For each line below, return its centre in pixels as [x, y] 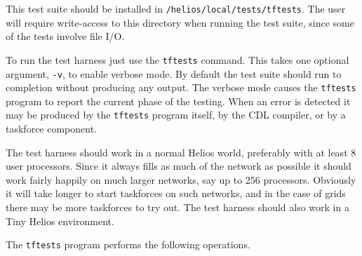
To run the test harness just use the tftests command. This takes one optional [177, 59]
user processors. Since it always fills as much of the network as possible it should [179, 166]
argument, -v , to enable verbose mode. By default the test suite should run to [174, 73]
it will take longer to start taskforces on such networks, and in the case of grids [176, 193]
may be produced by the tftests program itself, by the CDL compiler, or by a [176, 115]
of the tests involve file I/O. [65, 36]
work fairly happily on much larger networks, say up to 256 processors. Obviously [181, 179]
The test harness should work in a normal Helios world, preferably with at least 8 [181, 152]
